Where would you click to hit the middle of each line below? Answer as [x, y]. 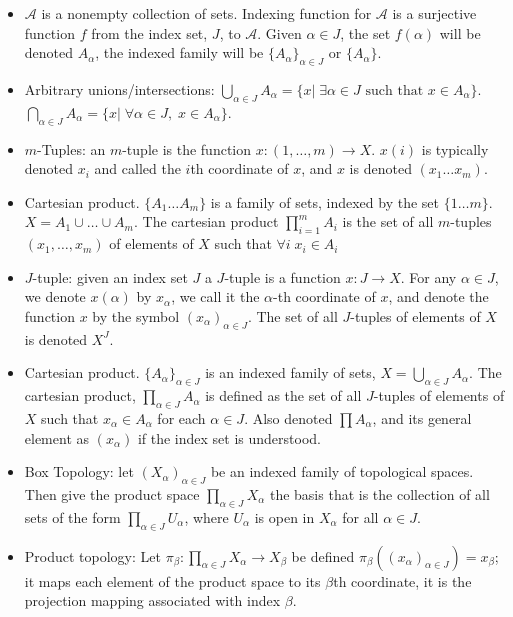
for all [360, 516]
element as [57, 437]
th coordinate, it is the [402, 580]
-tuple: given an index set [110, 276]
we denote [55, 296]
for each [181, 417]
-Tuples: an [71, 148]
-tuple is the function [187, 148]
